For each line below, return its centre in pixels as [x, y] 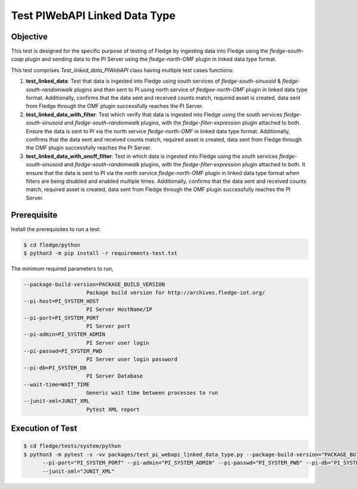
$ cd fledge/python [52, 245]
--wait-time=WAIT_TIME [57, 384]
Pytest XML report [113, 409]
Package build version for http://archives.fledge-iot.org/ [176, 293]
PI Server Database [115, 376]
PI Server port [109, 326]
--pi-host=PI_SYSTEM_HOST [61, 301]
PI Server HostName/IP [120, 309]
